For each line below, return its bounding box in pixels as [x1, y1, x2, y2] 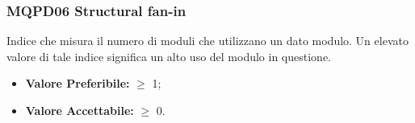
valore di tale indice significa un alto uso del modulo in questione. [6, 47, 332, 64]
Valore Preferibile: [25, 75, 130, 92]
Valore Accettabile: [25, 102, 134, 118]
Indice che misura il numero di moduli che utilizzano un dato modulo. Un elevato [6, 32, 409, 49]
